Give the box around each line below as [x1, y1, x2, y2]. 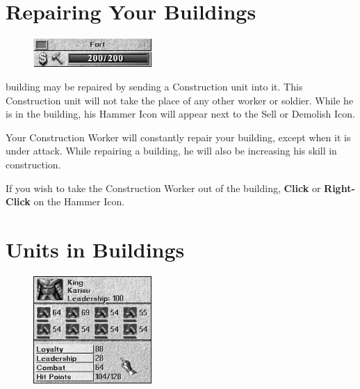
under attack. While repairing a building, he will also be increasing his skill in [6, 143, 337, 158]
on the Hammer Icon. [33, 194, 125, 209]
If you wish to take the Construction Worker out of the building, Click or [6, 180, 321, 195]
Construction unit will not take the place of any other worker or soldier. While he [6, 93, 354, 107]
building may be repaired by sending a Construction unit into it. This [6, 79, 303, 94]
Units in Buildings [6, 235, 185, 264]
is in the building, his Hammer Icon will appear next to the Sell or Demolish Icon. [6, 106, 355, 121]
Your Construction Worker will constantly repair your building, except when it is [6, 129, 351, 144]
